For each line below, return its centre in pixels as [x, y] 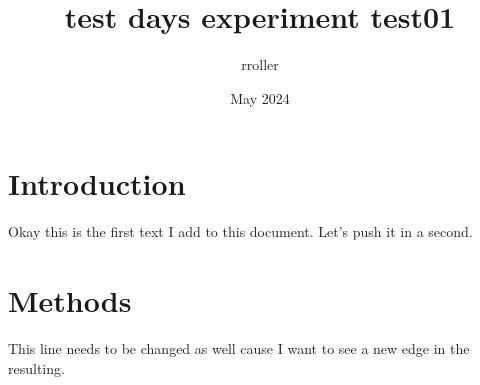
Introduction [97, 183]
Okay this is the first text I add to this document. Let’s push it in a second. [240, 231]
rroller [260, 64]
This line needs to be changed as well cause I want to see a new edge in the [239, 347]
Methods [70, 300]
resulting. [36, 367]
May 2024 [260, 97]
